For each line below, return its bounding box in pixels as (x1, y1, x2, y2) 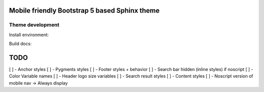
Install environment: (9, 32, 49, 38)
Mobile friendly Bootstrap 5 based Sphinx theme (9, 6, 160, 15)
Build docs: (9, 41, 32, 46)
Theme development (9, 22, 60, 28)
